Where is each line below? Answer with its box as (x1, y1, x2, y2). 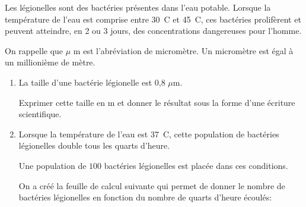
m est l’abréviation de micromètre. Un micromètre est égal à (73, 44, 294, 57)
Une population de (18, 159, 87, 171)
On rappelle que (5, 44, 63, 57)
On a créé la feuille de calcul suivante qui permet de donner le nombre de (18, 179, 285, 192)
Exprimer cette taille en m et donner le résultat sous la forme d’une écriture (18, 96, 295, 108)
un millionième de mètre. (5, 56, 95, 68)
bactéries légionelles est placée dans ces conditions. (104, 159, 288, 171)
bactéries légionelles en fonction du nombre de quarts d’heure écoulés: (18, 191, 272, 203)
